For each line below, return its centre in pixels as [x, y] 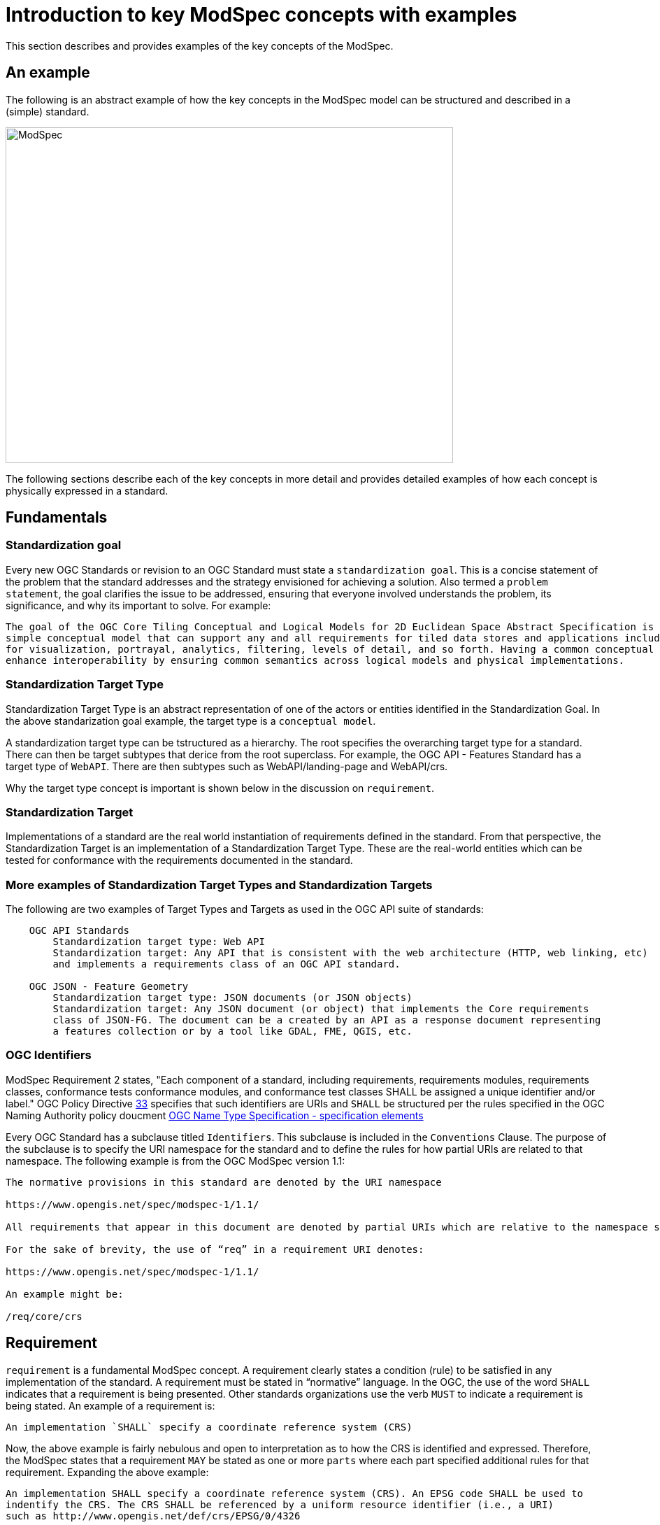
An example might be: [65, 1294]
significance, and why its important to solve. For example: [138, 605]
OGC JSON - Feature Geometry [109, 987]
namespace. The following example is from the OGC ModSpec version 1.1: [175, 1161]
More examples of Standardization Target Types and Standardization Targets [219, 885]
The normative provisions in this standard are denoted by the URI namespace [224, 1182]
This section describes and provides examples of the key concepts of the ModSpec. [200, 45]
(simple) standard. [48, 111]
